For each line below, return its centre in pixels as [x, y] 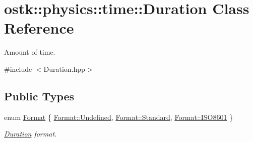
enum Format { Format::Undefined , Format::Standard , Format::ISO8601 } [119, 117]
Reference [39, 28]
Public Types [39, 96]
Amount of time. [30, 52]
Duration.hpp [64, 68]
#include [18, 68]
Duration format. [30, 134]
